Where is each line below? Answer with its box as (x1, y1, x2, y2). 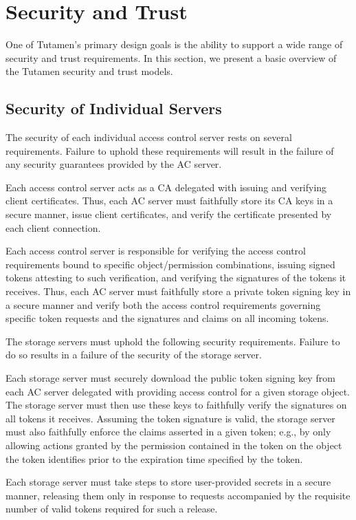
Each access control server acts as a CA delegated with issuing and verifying (5, 180, 327, 194)
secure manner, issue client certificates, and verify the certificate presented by (5, 207, 332, 221)
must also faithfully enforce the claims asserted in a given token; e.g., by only (5, 424, 331, 439)
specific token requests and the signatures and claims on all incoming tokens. (5, 311, 329, 325)
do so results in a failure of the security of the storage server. (5, 347, 262, 362)
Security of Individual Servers (5, 98, 222, 119)
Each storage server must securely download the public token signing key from (5, 371, 335, 385)
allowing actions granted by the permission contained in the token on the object (5, 437, 342, 452)
